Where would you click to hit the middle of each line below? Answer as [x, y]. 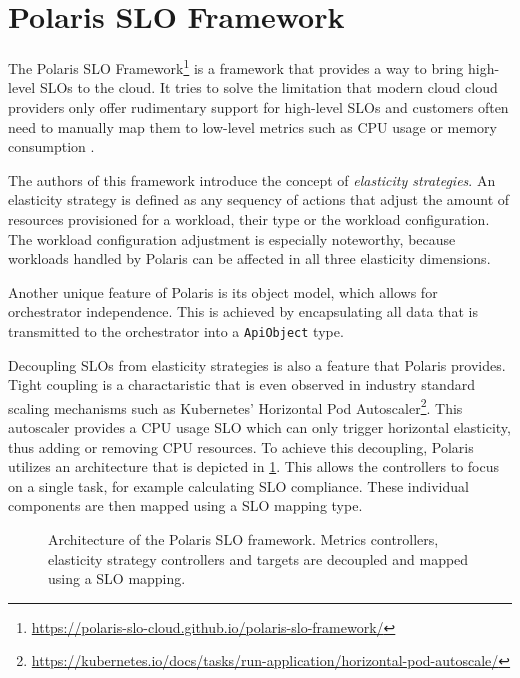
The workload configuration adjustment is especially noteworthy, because [232, 238]
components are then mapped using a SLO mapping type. [185, 505]
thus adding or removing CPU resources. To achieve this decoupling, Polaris [241, 446]
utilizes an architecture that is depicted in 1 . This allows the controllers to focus [253, 466]
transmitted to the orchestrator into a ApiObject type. [176, 330]
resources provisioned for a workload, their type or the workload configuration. [249, 218]
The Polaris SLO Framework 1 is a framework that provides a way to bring [236, 66]
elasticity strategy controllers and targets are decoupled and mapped [258, 558]
